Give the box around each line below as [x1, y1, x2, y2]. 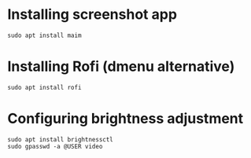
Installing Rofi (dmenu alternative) [7, 57, 235, 75]
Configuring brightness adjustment [7, 110, 244, 127]
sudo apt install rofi [7, 83, 82, 91]
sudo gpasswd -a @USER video [7, 142, 103, 150]
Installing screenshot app [7, 6, 178, 24]
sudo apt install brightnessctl [7, 135, 113, 143]
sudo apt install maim [7, 31, 82, 39]
